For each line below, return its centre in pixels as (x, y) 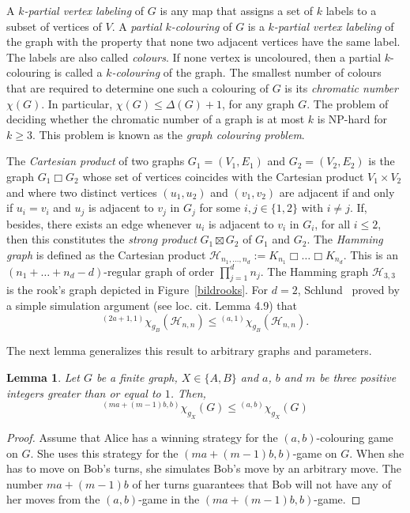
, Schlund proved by (348, 290)
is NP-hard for (352, 119)
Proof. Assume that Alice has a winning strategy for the (142, 437)
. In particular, (77, 103)
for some (220, 207)
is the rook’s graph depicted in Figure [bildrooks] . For (137, 290)
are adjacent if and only (337, 192)
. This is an (371, 254)
